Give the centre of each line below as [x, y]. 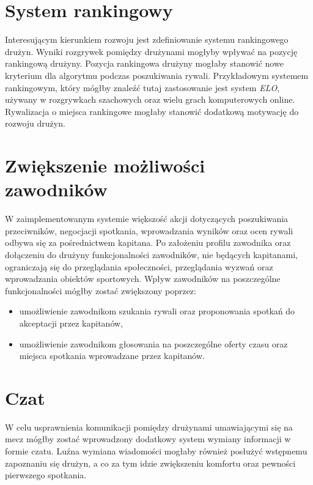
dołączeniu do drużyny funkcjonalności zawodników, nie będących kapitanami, [151, 254]
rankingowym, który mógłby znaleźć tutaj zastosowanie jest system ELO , [142, 87]
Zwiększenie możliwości [105, 165]
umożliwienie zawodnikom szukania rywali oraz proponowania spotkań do [157, 311]
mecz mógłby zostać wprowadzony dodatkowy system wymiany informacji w [148, 439]
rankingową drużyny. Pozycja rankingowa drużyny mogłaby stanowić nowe [144, 63]
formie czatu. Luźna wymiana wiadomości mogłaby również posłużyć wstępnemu [156, 451]
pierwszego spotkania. [46, 475]
